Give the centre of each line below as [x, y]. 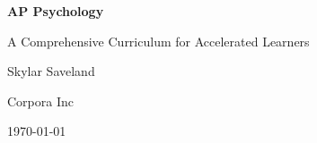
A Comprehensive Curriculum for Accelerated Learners [158, 41]
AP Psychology [56, 11]
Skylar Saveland [51, 71]
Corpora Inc [40, 101]
